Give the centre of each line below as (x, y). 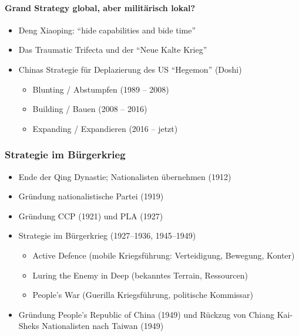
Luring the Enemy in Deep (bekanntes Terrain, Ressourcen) (140, 275)
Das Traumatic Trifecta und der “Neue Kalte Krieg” (113, 50)
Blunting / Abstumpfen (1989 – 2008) (101, 89)
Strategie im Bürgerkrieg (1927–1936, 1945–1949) (107, 235)
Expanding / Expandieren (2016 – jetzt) (105, 128)
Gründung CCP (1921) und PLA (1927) (91, 215)
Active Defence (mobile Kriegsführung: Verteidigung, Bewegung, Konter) (164, 255)
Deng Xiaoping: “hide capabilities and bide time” (107, 30)
